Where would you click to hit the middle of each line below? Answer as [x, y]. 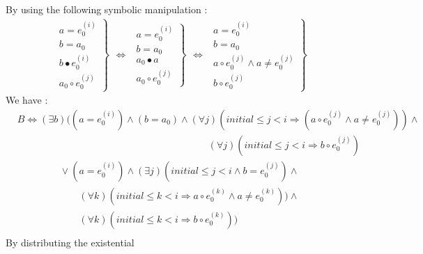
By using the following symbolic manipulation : [107, 9]
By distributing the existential [70, 242]
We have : [27, 100]
